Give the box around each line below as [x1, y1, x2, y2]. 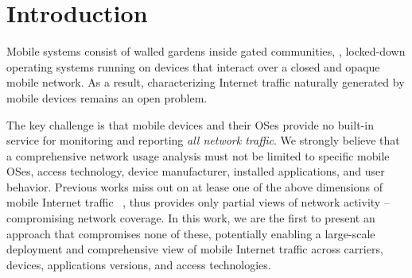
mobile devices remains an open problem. [6, 89, 208, 106]
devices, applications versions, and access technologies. [6, 256, 271, 272]
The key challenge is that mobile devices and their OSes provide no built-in [6, 116, 374, 133]
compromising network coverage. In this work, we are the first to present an [6, 210, 375, 226]
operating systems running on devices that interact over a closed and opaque [6, 58, 380, 75]
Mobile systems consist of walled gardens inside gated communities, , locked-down [6, 43, 406, 60]
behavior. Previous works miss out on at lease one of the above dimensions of [6, 178, 383, 195]
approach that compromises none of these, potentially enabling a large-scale [6, 225, 375, 241]
